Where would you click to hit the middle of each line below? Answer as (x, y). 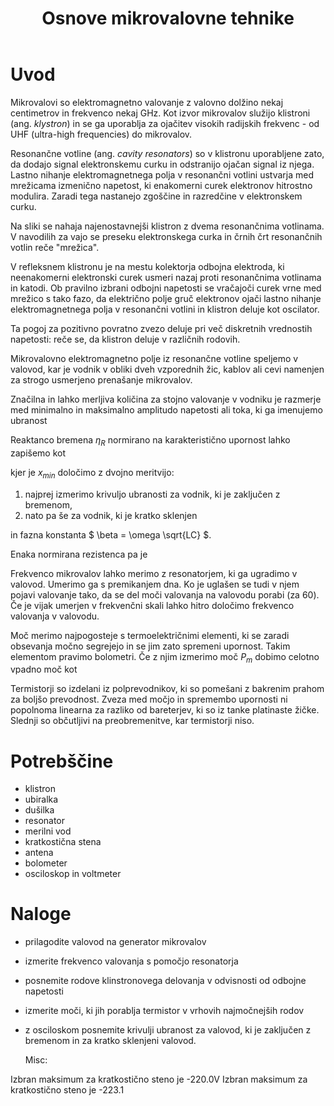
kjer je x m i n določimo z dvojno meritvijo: (92, 473)
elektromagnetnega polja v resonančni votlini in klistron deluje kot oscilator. (165, 309)
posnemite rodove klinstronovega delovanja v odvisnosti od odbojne (165, 981)
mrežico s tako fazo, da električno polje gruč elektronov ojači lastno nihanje (166, 298)
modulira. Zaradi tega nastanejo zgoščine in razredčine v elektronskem (156, 196)
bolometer (46, 863)
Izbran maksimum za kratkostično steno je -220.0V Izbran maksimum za (159, 1079)
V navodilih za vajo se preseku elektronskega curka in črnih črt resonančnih (166, 236)
